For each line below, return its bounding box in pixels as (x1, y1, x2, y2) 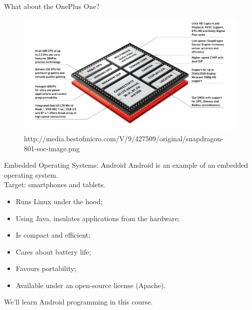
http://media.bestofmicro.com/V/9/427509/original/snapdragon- (24, 133, 224, 143)
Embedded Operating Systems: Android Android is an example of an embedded (4, 160, 249, 170)
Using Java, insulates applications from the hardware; (15, 213, 180, 223)
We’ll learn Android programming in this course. (4, 297, 153, 307)
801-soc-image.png (24, 143, 80, 153)
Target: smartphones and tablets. (4, 179, 105, 190)
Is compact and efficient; (15, 230, 91, 240)
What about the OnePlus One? (4, 1, 100, 11)
